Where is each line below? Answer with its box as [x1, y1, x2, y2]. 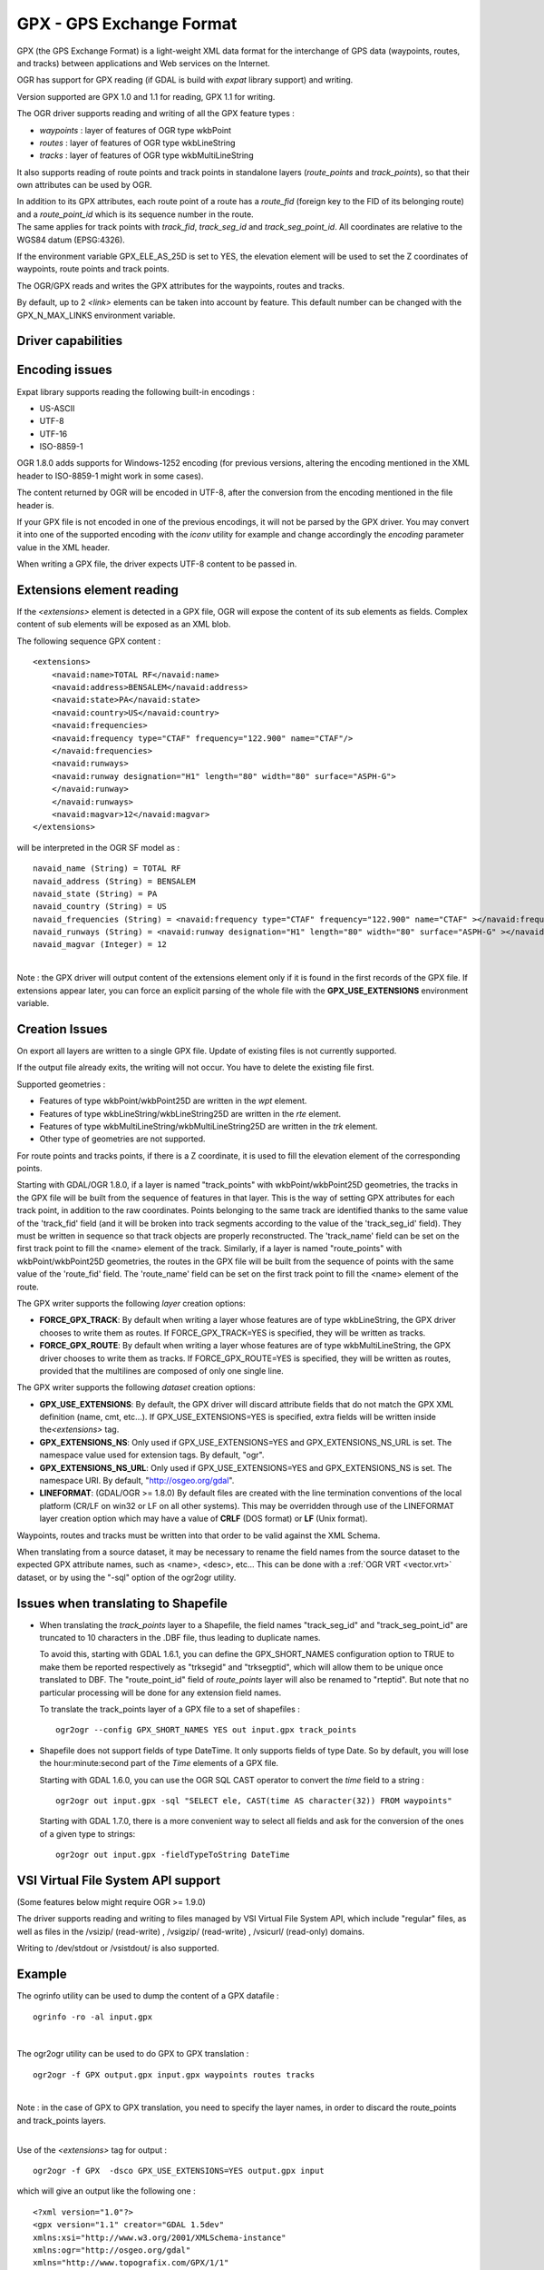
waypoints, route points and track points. [16, 263, 170, 274]
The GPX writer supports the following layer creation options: [16, 1298, 246, 1308]
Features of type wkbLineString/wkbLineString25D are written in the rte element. [39, 1108, 342, 1119]
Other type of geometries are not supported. [39, 1133, 206, 1144]
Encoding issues [16, 362, 112, 378]
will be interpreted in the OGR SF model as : [16, 842, 180, 853]
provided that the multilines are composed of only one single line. [39, 1365, 285, 1376]
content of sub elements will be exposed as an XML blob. [16, 618, 231, 630]
